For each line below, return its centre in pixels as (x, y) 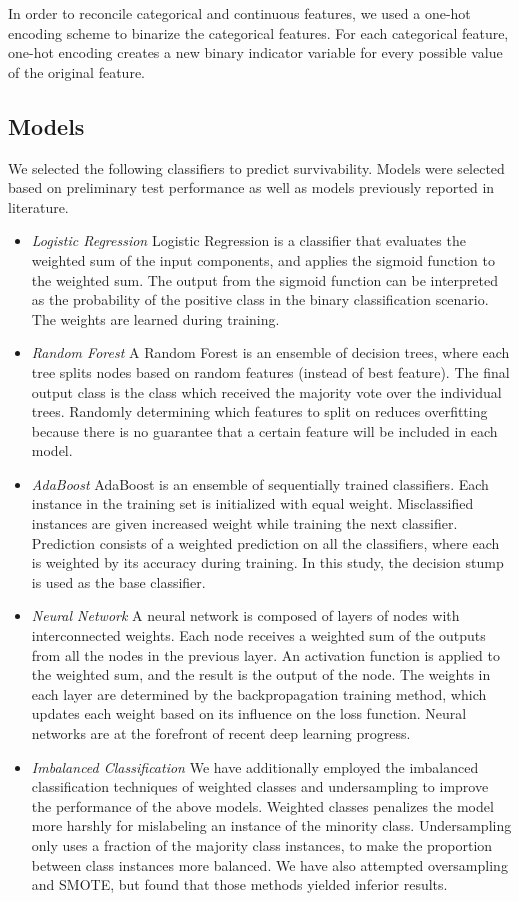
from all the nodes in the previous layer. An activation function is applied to (266, 654)
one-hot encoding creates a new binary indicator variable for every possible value (255, 52)
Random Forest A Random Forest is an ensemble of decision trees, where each (270, 352)
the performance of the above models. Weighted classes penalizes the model (262, 805)
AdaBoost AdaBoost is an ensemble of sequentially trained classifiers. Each (260, 483)
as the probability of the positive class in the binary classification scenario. (260, 299)
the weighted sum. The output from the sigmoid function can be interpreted (264, 279)
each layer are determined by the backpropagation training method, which (259, 693)
